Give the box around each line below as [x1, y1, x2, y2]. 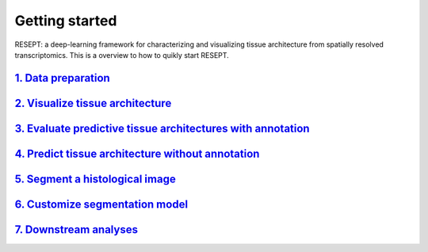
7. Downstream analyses [14, 223, 139, 236]
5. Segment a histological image [14, 172, 176, 185]
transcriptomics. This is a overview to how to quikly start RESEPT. [14, 50, 229, 59]
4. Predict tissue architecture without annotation [14, 147, 260, 160]
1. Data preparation [14, 71, 110, 85]
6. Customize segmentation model [14, 197, 189, 211]
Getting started [14, 12, 117, 29]
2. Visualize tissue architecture [14, 96, 172, 110]
